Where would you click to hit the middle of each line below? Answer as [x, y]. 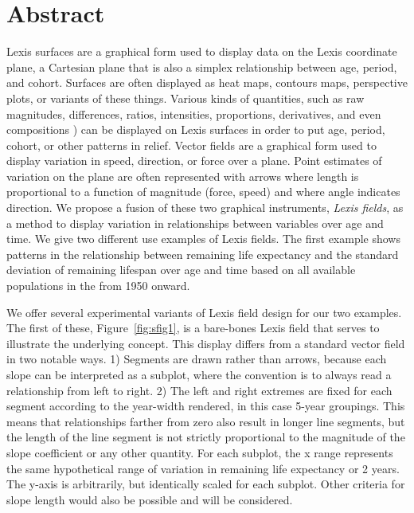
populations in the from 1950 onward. [98, 286]
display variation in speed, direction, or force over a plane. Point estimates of [194, 161]
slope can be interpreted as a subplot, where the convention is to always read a [199, 374]
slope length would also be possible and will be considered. [150, 499]
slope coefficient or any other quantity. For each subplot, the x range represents [200, 452]
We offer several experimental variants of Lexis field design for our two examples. [204, 312]
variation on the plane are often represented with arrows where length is [183, 176]
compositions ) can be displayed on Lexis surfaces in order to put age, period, [196, 129]
